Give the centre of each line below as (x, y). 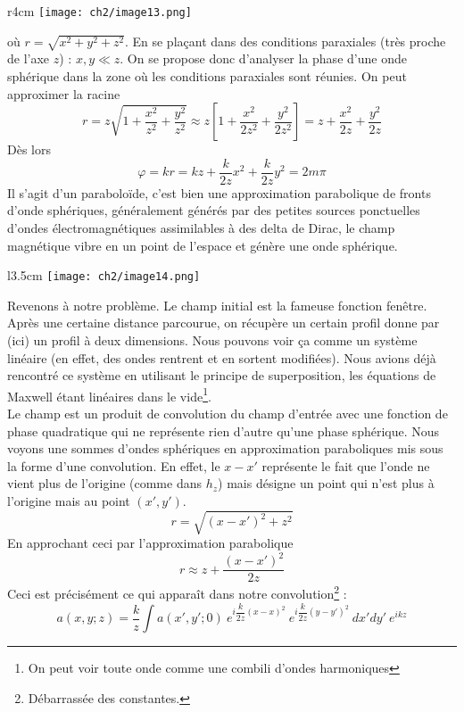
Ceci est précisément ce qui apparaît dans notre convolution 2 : (177, 592)
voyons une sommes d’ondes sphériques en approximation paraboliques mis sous (225, 448)
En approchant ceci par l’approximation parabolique (150, 543)
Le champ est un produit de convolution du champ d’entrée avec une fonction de (228, 414)
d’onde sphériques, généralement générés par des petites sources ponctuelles (214, 210)
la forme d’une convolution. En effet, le (114, 465)
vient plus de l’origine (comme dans (104, 483)
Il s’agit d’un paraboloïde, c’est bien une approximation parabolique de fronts (219, 192)
